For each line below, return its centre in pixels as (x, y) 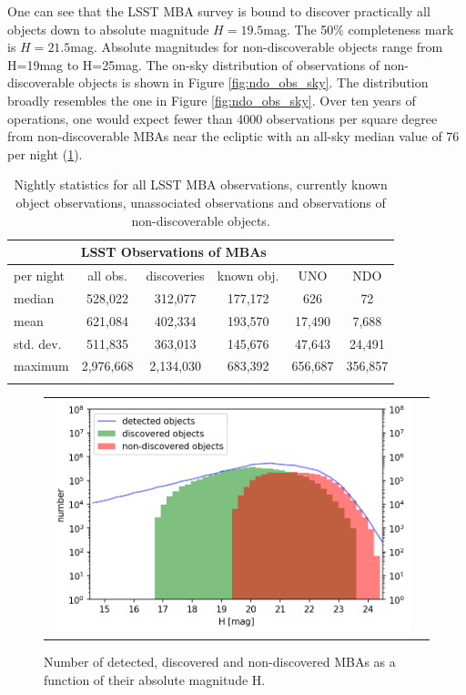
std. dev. (38, 343)
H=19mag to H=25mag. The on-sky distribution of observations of (194, 64)
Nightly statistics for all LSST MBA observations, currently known (201, 184)
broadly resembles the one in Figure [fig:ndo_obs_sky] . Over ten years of (212, 100)
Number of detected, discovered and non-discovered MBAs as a (220, 662)
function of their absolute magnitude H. (155, 679)
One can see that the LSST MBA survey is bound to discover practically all (219, 11)
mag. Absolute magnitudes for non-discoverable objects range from (257, 47)
